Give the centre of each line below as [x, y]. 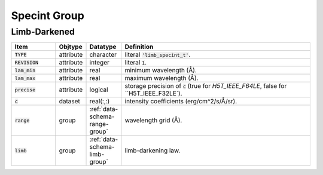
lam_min [25, 70]
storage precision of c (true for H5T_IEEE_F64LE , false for [206, 86]
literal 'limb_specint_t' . [158, 55]
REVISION [27, 62]
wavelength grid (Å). [153, 121]
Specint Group [48, 16]
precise [25, 90]
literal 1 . [135, 63]
